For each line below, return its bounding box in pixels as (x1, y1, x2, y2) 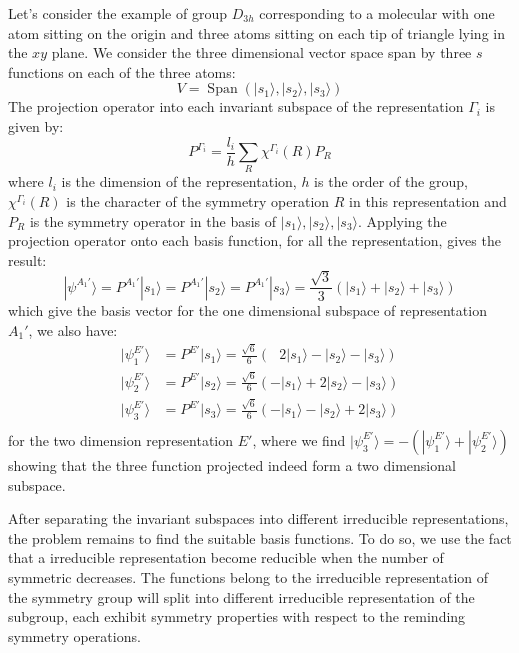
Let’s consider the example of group (8, 3, 227, 23)
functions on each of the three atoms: (8, 61, 236, 82)
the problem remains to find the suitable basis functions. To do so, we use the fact (8, 527, 512, 548)
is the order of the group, (314, 171, 468, 192)
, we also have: (28, 319, 118, 340)
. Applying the (358, 210, 447, 231)
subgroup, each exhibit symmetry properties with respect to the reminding (8, 606, 466, 627)
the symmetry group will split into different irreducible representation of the (8, 586, 475, 607)
